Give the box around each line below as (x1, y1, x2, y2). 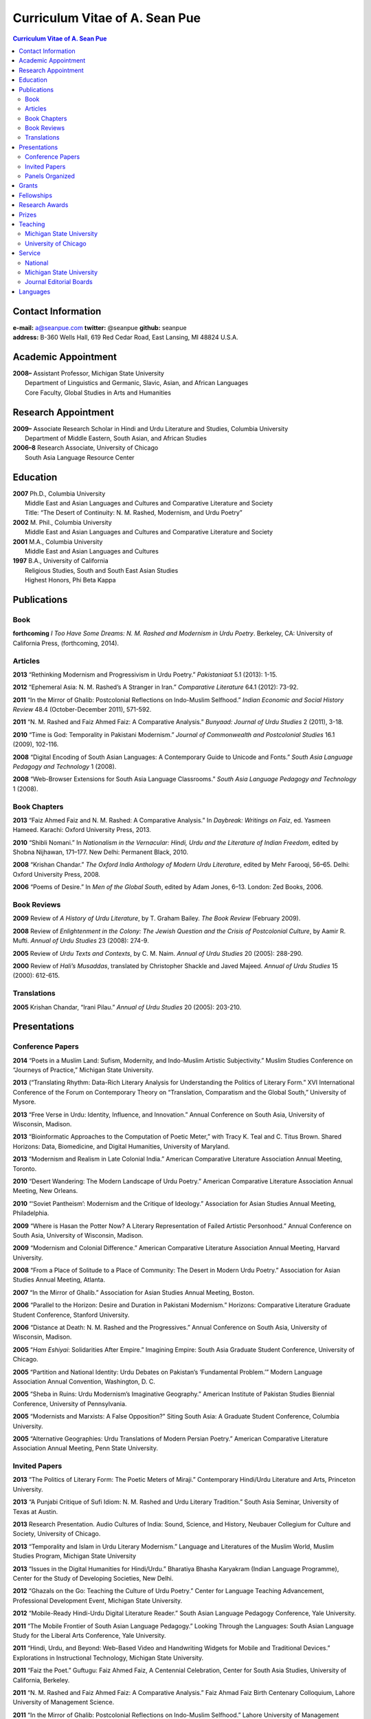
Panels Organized (25, 172, 76, 180)
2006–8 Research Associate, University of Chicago (12, 444, 159, 452)
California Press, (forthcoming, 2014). (12, 639, 120, 647)
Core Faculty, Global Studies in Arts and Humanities (25, 388, 172, 397)
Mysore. (12, 1097, 36, 1106)
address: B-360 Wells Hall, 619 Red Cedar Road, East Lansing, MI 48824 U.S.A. (12, 333, 238, 341)
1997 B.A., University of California (12, 557, 109, 565)
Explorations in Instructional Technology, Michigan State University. (12, 1654, 204, 1662)
